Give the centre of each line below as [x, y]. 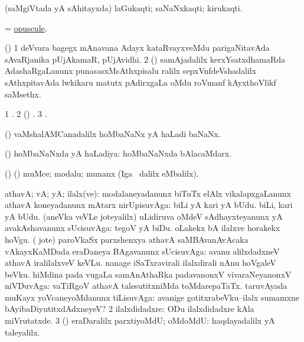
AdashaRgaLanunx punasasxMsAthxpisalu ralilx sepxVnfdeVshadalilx [131, 71]
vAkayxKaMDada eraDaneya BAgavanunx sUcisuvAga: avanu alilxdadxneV [142, 251]
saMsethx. [23, 94]
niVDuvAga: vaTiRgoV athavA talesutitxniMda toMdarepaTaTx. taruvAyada [146, 286]
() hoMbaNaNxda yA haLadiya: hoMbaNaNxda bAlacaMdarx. [118, 153]
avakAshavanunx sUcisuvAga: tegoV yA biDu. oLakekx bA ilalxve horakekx [143, 228]
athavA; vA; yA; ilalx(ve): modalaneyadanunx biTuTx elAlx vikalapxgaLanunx [148, 193]
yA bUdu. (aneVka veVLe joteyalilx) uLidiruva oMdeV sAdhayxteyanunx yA [144, 216]
